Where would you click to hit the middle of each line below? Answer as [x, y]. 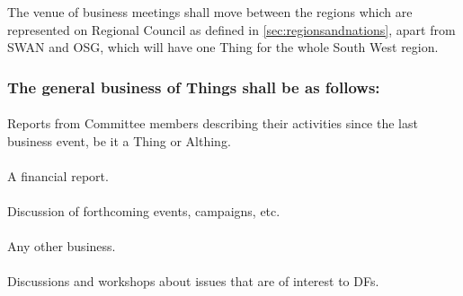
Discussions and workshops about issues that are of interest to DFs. [193, 281]
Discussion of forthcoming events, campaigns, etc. [144, 211]
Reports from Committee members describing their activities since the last [213, 123]
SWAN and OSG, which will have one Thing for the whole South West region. [223, 47]
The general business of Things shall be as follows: [194, 87]
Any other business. [62, 246]
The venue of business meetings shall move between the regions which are [210, 11]
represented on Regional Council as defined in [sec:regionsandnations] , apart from [231, 29]
